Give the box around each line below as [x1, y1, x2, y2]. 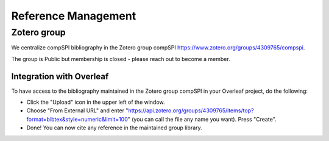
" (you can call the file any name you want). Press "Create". [127, 115, 277, 123]
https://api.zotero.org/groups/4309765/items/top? [128, 107, 254, 114]
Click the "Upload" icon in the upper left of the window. [26, 98, 165, 106]
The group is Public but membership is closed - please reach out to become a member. [11, 55, 231, 62]
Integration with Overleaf [11, 71, 109, 82]
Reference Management [11, 9, 136, 23]
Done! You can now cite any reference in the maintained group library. [26, 124, 202, 131]
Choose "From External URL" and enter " [26, 107, 129, 114]
